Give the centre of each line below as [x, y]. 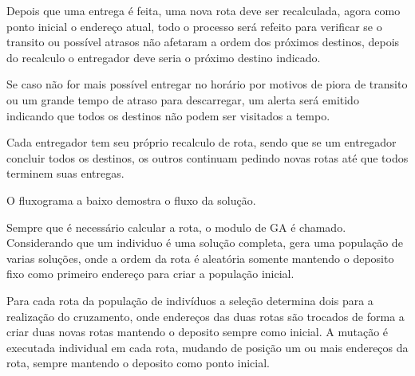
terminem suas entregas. [65, 173]
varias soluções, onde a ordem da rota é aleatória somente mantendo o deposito [200, 258]
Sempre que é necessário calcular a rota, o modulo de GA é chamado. [176, 227]
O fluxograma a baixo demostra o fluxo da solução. [131, 200]
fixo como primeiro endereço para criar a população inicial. [150, 274]
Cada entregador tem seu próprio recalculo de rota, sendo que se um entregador [202, 142]
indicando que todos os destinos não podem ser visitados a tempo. [168, 115]
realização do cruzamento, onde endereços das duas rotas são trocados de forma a [206, 316]
